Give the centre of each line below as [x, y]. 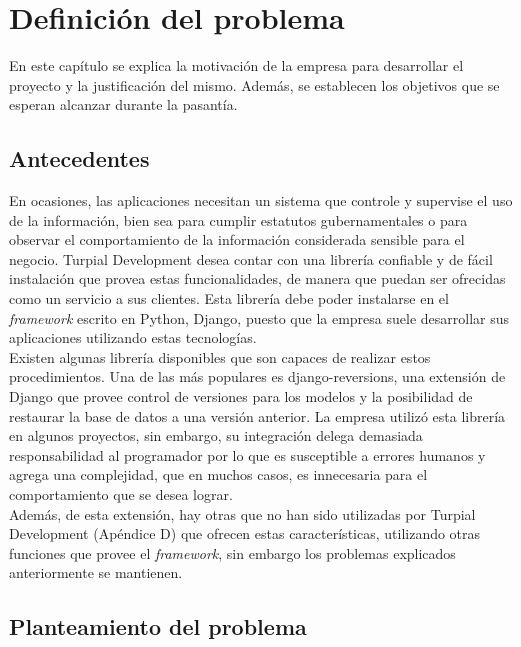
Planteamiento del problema [158, 626]
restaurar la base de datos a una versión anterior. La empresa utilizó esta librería [257, 415]
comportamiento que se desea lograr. [121, 494]
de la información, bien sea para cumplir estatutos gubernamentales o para [238, 219]
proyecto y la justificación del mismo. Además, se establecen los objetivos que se [254, 84]
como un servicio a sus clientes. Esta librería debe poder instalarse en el [229, 298]
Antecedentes [79, 158]
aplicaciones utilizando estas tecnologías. [133, 337]
